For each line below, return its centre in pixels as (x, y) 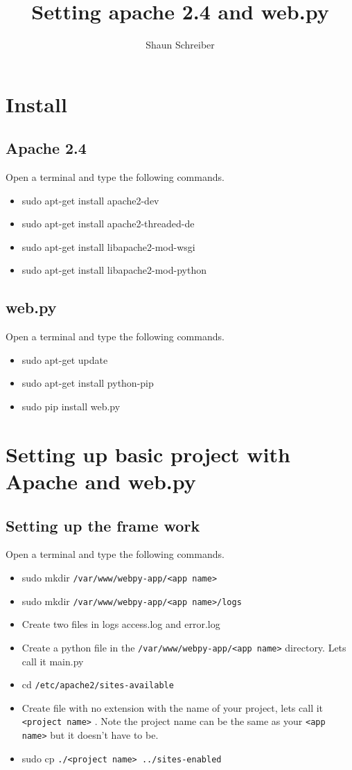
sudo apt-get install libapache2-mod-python (114, 270)
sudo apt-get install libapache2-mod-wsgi (108, 246)
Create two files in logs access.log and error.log (121, 624)
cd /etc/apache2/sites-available (98, 684)
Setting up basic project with (148, 454)
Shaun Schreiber (180, 45)
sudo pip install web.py (71, 406)
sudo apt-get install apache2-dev (90, 200)
